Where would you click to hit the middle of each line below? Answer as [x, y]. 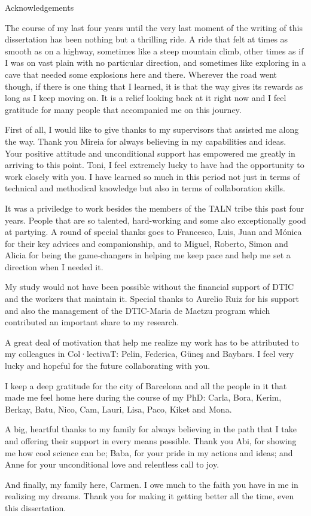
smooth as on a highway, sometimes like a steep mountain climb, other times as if [154, 51]
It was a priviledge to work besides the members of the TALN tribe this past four [155, 208]
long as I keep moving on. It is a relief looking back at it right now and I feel [146, 98]
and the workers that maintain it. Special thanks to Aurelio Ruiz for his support [152, 299]
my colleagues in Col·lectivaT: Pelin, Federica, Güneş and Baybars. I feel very [150, 354]
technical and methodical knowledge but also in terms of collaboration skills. [145, 188]
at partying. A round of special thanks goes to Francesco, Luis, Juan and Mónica [153, 232]
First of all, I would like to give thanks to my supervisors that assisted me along [152, 129]
